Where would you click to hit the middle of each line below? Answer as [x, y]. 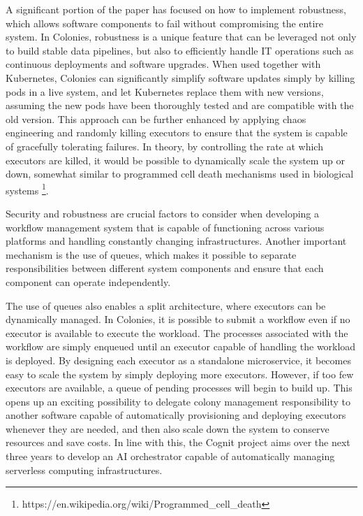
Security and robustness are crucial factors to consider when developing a [163, 213]
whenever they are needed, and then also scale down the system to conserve [168, 428]
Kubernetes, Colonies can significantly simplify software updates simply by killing [180, 77]
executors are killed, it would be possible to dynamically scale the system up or [175, 160]
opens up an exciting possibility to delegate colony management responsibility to [178, 401]
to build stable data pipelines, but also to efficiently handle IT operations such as [180, 50]
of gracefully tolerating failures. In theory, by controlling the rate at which [164, 146]
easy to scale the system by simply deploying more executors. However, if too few [180, 374]
